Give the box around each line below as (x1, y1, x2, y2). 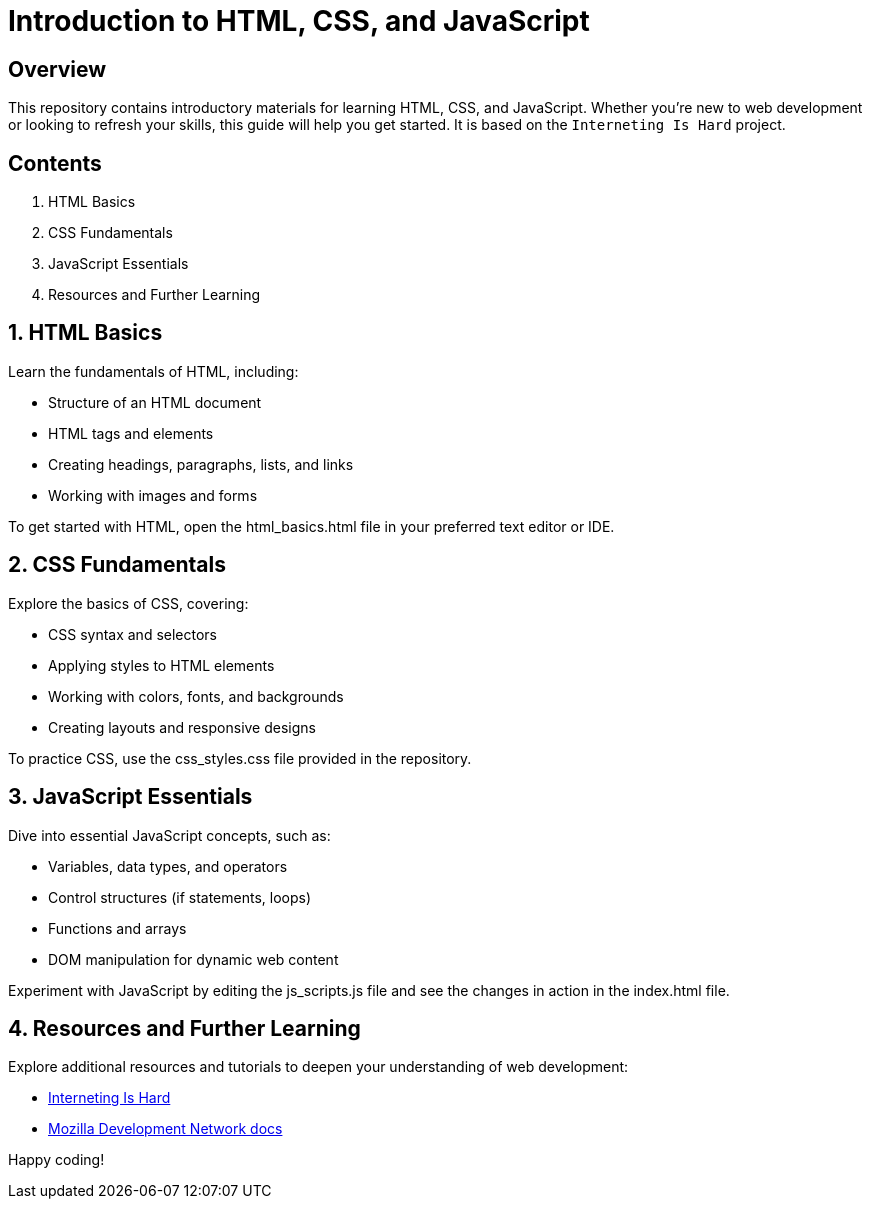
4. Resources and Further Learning (8, 1015, 361, 1041)
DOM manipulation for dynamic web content (48, 950, 339, 968)
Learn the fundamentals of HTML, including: (8, 362, 299, 380)
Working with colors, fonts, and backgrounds (48, 687, 344, 705)
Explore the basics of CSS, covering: (8, 594, 249, 612)
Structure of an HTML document (48, 393, 262, 411)
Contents (8, 150, 102, 176)
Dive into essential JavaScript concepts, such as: (8, 826, 331, 844)
